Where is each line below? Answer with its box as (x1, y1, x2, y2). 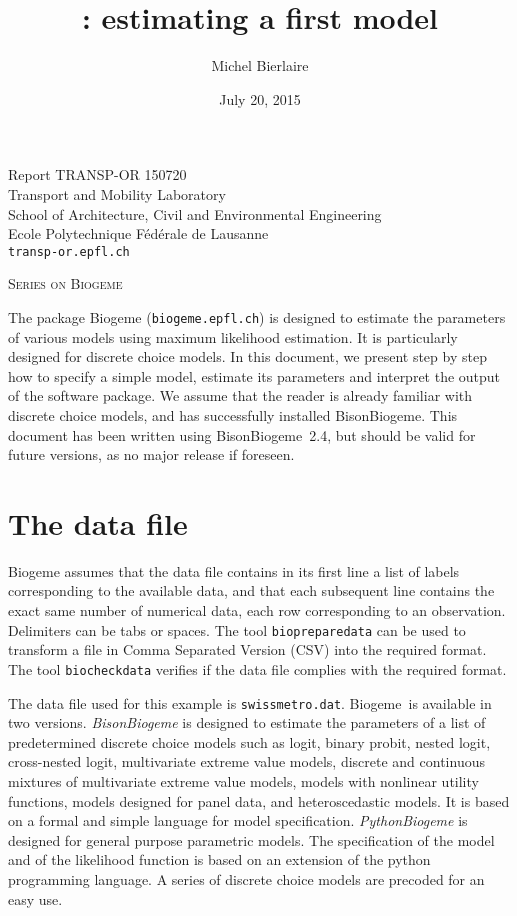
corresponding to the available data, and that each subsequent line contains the (8, 580, 495, 601)
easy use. (8, 888, 63, 909)
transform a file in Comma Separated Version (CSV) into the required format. (8, 639, 487, 660)
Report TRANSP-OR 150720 (8, 164, 187, 185)
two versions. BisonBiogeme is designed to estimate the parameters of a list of (8, 712, 486, 733)
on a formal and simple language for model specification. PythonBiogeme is (8, 810, 468, 831)
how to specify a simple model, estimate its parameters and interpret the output (8, 365, 501, 386)
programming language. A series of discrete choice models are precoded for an (8, 868, 485, 889)
